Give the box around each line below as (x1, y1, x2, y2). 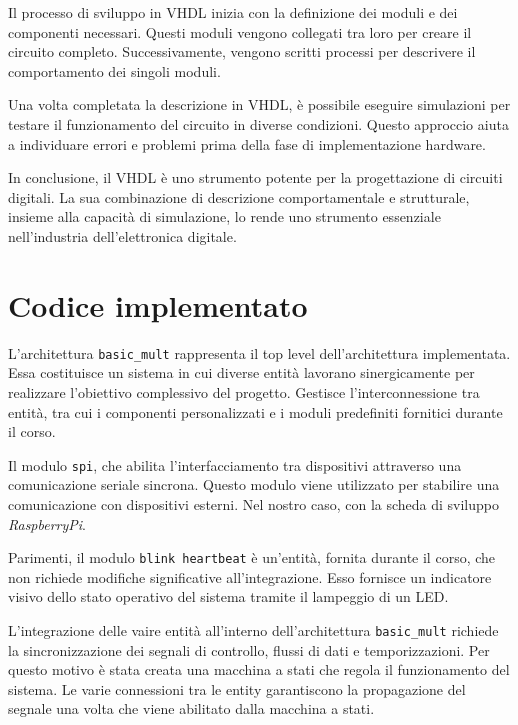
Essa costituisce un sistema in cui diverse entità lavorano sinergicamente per (8, 362, 475, 383)
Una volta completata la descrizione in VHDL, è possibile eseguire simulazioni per (8, 94, 511, 115)
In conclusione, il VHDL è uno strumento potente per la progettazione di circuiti (8, 167, 503, 188)
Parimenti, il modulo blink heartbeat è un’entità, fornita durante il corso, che (8, 547, 496, 568)
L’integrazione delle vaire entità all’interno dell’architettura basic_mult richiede (8, 619, 499, 640)
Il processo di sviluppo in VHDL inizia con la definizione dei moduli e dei (8, 2, 458, 22)
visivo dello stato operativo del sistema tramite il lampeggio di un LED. (8, 586, 449, 607)
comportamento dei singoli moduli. (8, 60, 221, 81)
